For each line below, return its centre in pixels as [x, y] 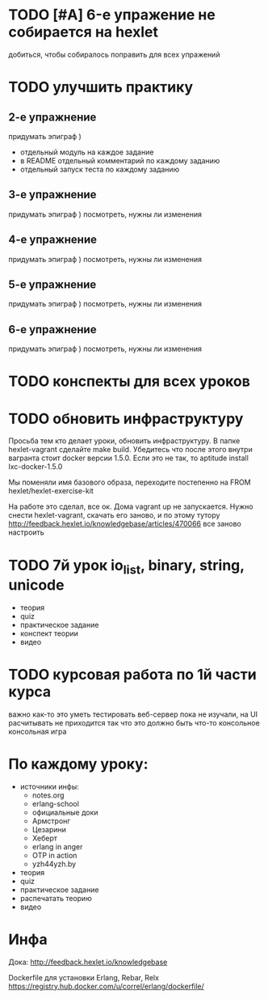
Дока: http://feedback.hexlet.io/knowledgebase [88, 962]
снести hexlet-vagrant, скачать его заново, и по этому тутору [114, 515]
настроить [26, 532]
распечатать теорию [56, 898]
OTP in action [54, 855]
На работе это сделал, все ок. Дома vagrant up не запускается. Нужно [131, 506]
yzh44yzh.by [54, 864]
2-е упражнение [52, 117]
